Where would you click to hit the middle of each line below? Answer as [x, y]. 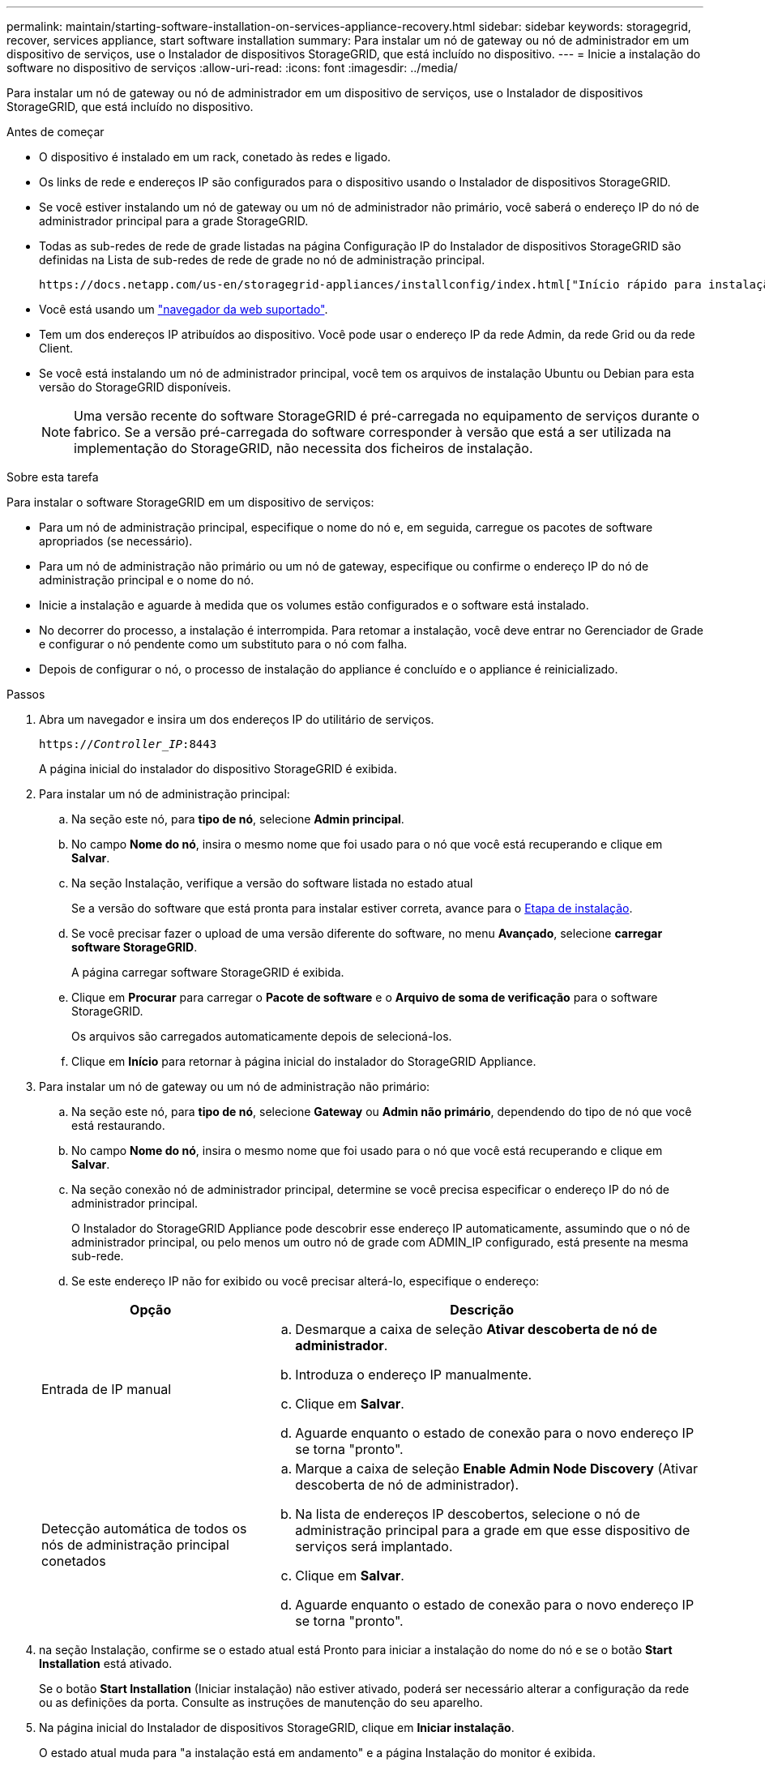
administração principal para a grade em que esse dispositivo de [493, 1530]
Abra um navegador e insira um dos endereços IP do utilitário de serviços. [237, 719]
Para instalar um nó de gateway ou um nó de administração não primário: [235, 1086]
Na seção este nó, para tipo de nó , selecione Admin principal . [238, 819]
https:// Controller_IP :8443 [128, 744]
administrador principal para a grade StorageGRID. [174, 221]
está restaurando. [118, 1125]
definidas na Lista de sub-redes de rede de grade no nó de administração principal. [262, 260]
